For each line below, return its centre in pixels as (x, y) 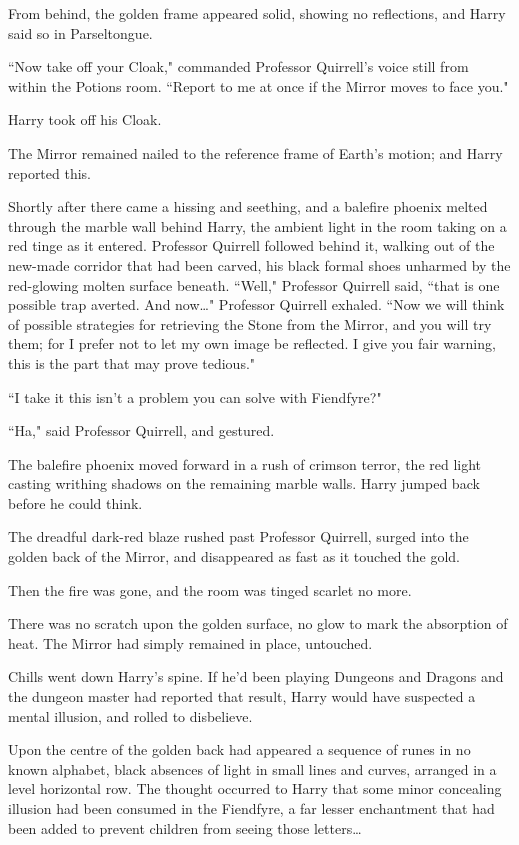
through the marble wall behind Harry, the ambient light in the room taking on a (257, 225)
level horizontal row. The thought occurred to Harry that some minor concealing (255, 788)
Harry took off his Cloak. (85, 119)
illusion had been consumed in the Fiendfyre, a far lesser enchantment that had (251, 808)
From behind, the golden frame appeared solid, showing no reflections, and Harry (257, 13)
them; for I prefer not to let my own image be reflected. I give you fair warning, (252, 343)
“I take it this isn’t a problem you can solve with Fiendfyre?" (195, 396)
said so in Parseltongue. (80, 32)
